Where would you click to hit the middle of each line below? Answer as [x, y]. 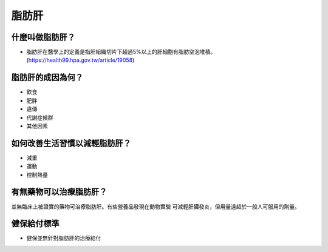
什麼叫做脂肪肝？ [43, 37]
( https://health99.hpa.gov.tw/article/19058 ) [80, 60]
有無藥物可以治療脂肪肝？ [59, 192]
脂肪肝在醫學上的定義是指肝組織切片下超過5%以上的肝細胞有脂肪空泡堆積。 [121, 52]
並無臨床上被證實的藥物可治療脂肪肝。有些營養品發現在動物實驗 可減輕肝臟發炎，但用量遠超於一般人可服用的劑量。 [155, 207]
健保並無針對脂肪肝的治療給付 [64, 238]
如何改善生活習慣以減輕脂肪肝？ [71, 143]
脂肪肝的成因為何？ [47, 78]
